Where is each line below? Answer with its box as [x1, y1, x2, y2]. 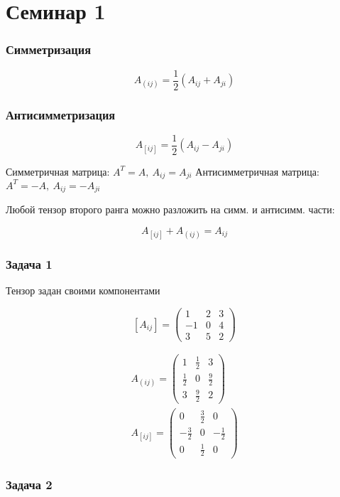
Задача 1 [6, 255, 53, 273]
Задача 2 [6, 476, 53, 493]
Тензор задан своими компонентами [6, 283, 160, 298]
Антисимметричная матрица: [195, 164, 319, 178]
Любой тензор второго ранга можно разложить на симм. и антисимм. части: [6, 202, 335, 217]
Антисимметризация [6, 105, 116, 123]
